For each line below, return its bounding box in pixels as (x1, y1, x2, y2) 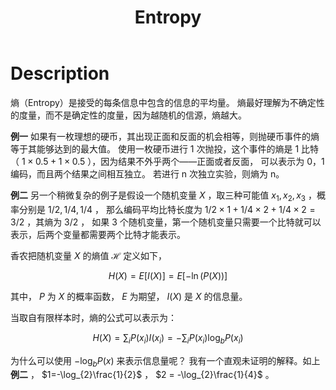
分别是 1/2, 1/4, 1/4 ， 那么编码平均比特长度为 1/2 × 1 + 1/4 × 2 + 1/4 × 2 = (18, 203, 316, 215)
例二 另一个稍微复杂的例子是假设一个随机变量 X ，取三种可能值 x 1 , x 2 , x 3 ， (10, 189, 317, 203)
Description (10, 62, 110, 85)
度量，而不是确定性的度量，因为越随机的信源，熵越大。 (18, 109, 247, 121)
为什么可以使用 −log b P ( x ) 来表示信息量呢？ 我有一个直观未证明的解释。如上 (10, 354, 321, 369)
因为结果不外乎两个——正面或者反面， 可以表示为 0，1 (100, 155, 325, 167)
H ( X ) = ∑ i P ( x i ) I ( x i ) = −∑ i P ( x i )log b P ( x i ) (92, 331, 244, 346)
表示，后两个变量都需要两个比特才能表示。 (10, 228, 186, 240)
